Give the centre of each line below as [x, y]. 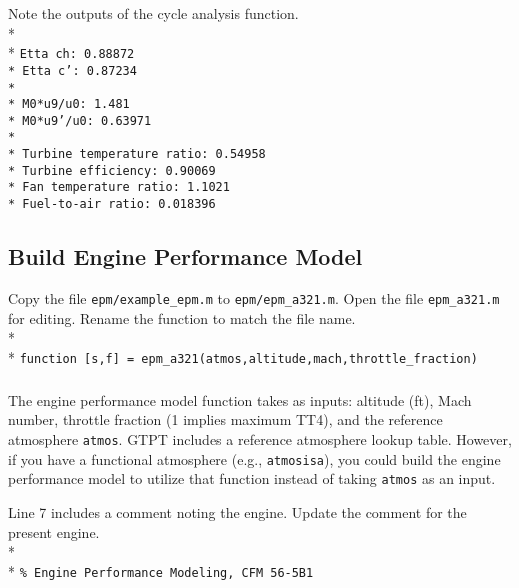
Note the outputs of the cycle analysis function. [153, 13]
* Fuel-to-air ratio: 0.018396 [112, 204]
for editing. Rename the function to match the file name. [182, 317]
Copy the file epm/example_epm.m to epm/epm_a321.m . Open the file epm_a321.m [254, 297]
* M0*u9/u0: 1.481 [69, 104]
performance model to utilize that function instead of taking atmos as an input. [252, 478]
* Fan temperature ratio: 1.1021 [119, 187]
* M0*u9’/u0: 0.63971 [80, 120]
